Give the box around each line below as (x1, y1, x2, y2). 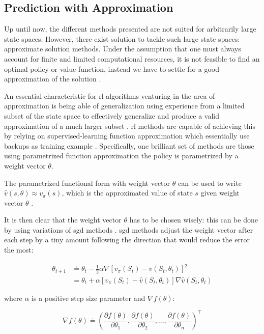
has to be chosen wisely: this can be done (129, 214, 258, 225)
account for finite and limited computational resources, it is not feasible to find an (4, 53, 260, 64)
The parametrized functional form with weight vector (4, 177, 170, 188)
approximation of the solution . (4, 73, 101, 84)
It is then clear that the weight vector (4, 214, 122, 225)
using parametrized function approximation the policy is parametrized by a (4, 150, 239, 161)
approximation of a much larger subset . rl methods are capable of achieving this (4, 120, 256, 131)
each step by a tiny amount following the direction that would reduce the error (4, 234, 250, 245)
